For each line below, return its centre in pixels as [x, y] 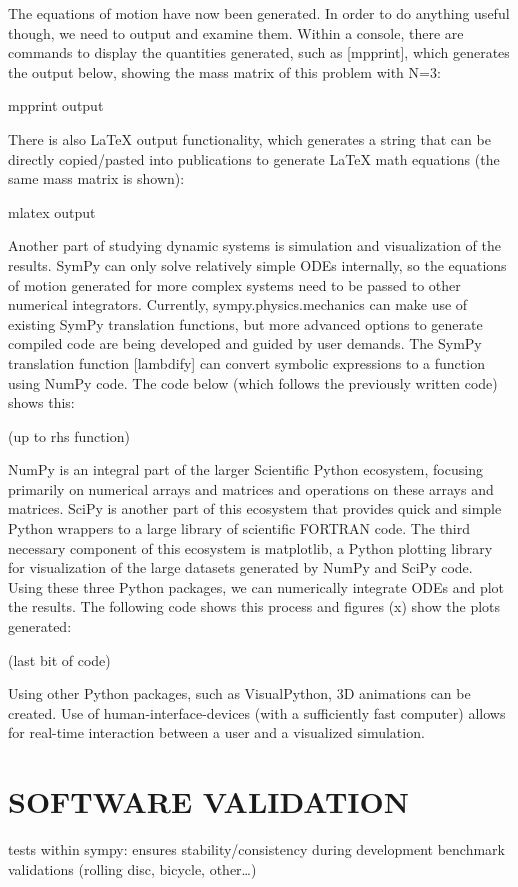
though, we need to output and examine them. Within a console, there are [236, 32]
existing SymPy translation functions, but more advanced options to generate [245, 323]
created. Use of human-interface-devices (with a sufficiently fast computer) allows [257, 712]
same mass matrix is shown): [96, 178]
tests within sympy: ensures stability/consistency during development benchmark [256, 849]
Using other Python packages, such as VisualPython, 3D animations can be [239, 693]
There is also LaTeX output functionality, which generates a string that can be [249, 138]
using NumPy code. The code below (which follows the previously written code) [253, 382]
